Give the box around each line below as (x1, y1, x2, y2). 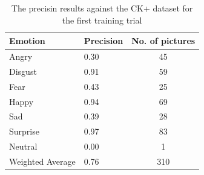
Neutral (9, 140, 38, 153)
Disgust (9, 65, 37, 77)
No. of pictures (131, 34, 196, 47)
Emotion (9, 34, 45, 47)
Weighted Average (9, 154, 76, 167)
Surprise (9, 125, 39, 138)
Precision (84, 34, 123, 47)
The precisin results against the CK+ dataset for (11, 2, 193, 14)
